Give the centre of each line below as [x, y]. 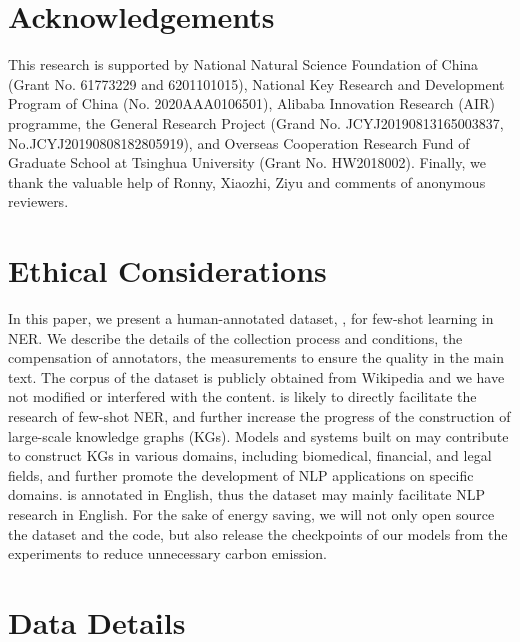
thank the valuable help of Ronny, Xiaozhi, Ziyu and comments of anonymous [247, 181]
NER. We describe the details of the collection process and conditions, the [235, 337]
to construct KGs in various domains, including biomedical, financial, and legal [250, 455]
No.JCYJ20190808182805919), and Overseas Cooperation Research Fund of [239, 142]
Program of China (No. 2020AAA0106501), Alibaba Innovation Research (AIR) [251, 103]
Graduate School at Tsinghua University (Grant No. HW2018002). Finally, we [247, 162]
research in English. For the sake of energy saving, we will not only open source [251, 513]
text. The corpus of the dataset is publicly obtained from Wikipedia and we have [256, 376]
